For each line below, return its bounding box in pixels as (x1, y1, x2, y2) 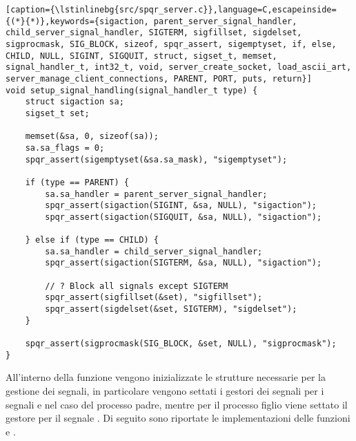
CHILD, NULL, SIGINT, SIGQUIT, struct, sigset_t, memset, (6, 50, 277, 61)
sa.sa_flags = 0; (25, 142, 105, 153)
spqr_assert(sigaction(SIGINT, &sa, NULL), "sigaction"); (45, 200, 317, 211)
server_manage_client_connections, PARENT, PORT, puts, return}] (6, 73, 312, 84)
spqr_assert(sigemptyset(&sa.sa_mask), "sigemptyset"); (25, 154, 288, 165)
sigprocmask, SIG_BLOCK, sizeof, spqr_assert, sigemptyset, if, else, (6, 39, 337, 49)
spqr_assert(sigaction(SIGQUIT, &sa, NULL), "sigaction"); (45, 212, 322, 222)
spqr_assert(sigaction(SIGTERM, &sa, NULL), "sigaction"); (45, 258, 322, 268)
